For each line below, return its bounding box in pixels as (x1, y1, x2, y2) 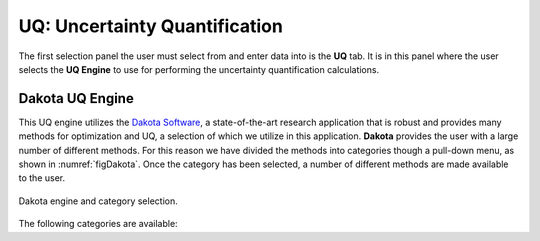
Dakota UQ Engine (18, 90, 134, 107)
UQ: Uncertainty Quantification (18, 15, 284, 37)
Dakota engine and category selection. (18, 195, 179, 207)
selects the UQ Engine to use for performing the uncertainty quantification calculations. (18, 63, 380, 75)
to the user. (18, 172, 65, 184)
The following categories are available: (18, 218, 179, 230)
